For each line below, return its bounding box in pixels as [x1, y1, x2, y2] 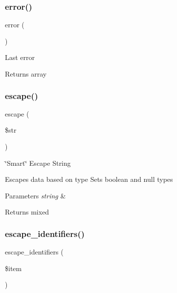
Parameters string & [5, 190, 66, 200]
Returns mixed [5, 207, 49, 217]
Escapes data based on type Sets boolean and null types [5, 174, 173, 184]
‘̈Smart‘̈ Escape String [5, 157, 71, 168]
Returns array [5, 69, 47, 78]
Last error [5, 52, 35, 62]
